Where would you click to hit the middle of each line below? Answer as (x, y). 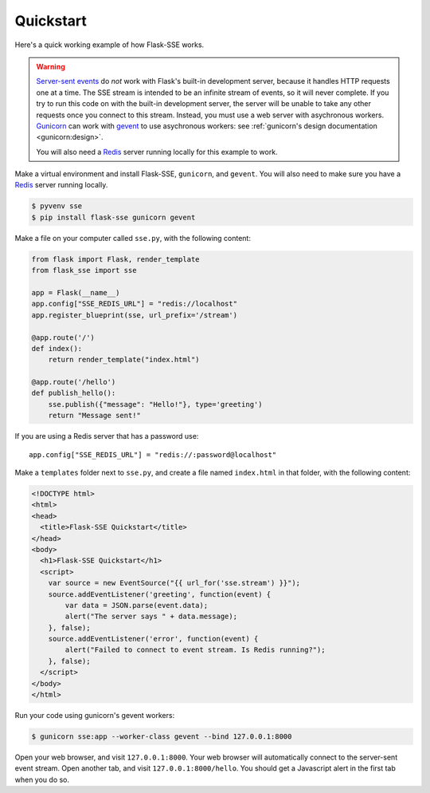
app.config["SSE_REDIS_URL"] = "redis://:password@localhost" (153, 454)
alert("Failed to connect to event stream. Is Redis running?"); (195, 650)
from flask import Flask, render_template (115, 259)
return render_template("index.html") (124, 360)
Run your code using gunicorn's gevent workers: (95, 716)
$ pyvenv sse (57, 206)
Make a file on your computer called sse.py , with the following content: (133, 238)
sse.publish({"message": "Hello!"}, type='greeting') (155, 404)
